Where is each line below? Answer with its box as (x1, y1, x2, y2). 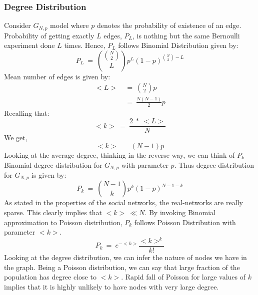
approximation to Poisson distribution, (4, 217, 122, 227)
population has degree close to (4, 272, 96, 282)
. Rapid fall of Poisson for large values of (121, 272, 246, 282)
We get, (4, 132, 27, 143)
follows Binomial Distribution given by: (118, 40, 238, 50)
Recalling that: (4, 107, 49, 118)
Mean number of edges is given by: (4, 71, 110, 81)
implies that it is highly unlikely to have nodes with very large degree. (4, 281, 219, 292)
